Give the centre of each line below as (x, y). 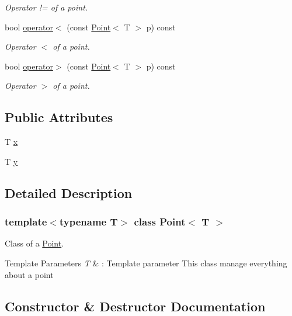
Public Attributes (59, 117)
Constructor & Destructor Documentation (135, 306)
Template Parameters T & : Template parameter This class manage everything (146, 263)
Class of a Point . (34, 243)
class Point (160, 222)
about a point (29, 274)
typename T (88, 222)
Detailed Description (69, 192)
